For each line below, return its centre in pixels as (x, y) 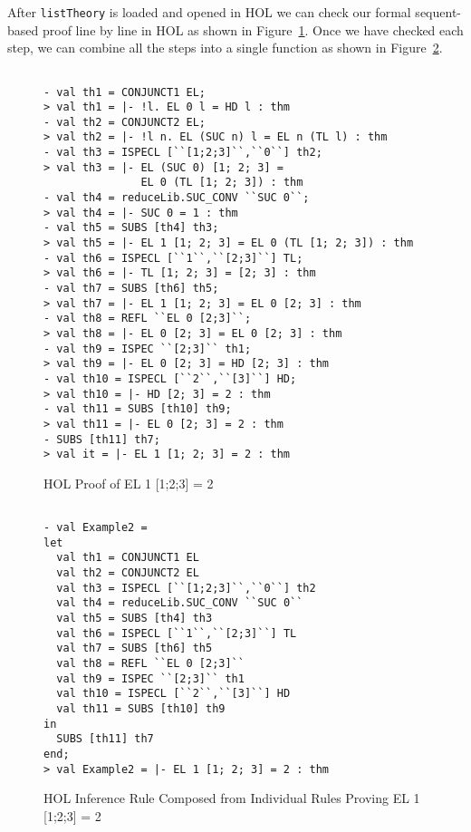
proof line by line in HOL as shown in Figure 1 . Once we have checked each (253, 29)
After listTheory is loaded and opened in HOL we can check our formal (209, 12)
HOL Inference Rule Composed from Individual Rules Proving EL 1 (232, 798)
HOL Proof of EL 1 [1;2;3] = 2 (129, 483)
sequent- (438, 12)
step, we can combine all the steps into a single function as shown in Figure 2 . (225, 48)
